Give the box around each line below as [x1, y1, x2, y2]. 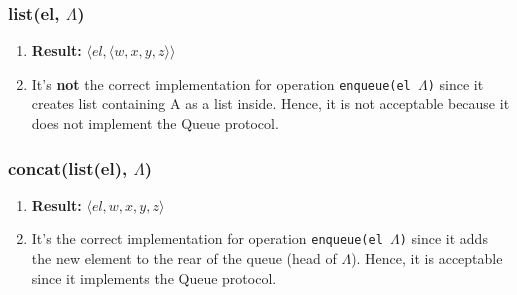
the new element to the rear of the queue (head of [31, 248, 337, 269]
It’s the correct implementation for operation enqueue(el [31, 228, 383, 249]
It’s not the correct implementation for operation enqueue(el [31, 73, 411, 94]
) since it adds [399, 228, 488, 249]
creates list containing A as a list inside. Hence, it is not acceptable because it [31, 93, 510, 114]
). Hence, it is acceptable [351, 248, 503, 269]
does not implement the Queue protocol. [31, 113, 279, 134]
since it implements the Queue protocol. [31, 267, 277, 288]
